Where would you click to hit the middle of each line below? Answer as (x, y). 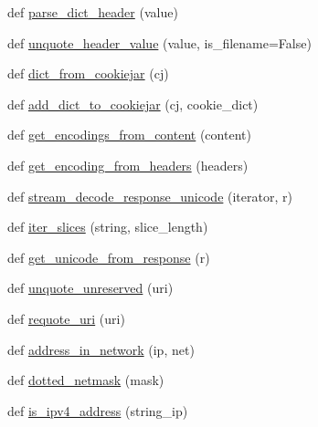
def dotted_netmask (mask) (86, 380)
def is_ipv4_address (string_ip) (98, 410)
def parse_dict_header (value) (93, 12)
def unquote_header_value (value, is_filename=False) (159, 42)
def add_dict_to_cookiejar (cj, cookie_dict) (133, 104)
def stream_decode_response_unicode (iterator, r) (150, 196)
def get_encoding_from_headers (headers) (128, 165)
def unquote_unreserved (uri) (90, 288)
